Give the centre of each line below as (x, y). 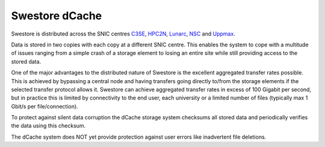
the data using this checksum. (48, 126)
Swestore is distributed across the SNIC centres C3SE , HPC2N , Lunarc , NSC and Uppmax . (123, 34)
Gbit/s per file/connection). (45, 106)
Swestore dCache (57, 16)
